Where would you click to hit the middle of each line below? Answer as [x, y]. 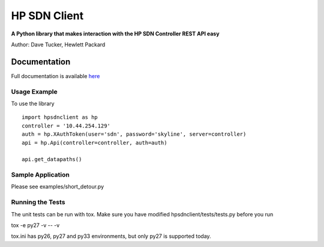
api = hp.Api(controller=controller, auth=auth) [94, 142]
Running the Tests [38, 203]
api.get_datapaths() [52, 160]
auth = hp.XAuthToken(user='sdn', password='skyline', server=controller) [134, 134]
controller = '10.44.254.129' [66, 126]
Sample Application [40, 175]
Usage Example [34, 91]
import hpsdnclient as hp [60, 117]
